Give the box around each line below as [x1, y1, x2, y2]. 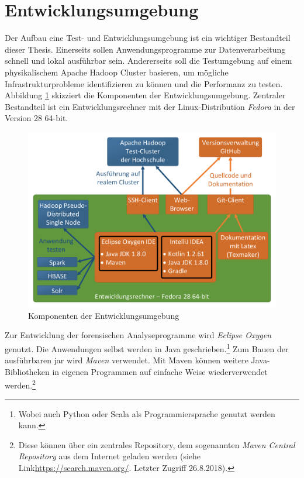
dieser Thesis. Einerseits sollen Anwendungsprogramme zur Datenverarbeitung [5, 43, 286, 55]
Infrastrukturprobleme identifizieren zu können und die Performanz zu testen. [5, 77, 283, 90]
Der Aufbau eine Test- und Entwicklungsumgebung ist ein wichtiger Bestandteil [5, 32, 291, 44]
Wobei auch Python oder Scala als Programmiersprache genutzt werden [18, 407, 275, 419]
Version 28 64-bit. [5, 112, 68, 124]
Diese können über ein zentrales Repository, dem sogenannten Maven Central [18, 438, 295, 451]
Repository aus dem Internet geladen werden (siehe [18, 450, 201, 462]
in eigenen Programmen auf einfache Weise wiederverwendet [52, 365, 268, 377]
